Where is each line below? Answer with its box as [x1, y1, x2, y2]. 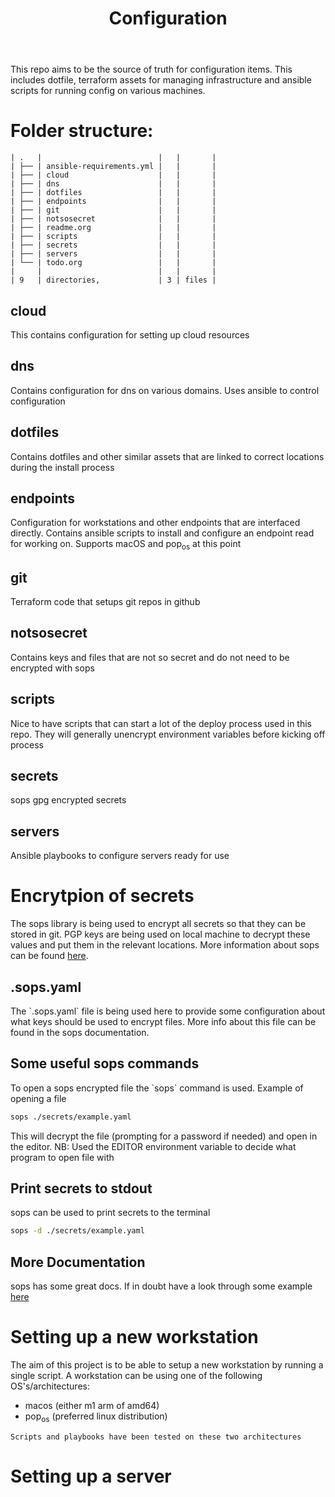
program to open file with [10, 1151, 115, 1163]
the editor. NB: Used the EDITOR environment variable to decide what [10, 1140, 297, 1152]
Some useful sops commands [10, 1055, 200, 1072]
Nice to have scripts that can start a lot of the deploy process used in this [10, 717, 312, 729]
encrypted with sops [10, 662, 95, 674]
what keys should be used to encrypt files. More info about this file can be [10, 1015, 317, 1027]
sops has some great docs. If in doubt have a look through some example [10, 1280, 313, 1292]
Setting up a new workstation [10, 1326, 259, 1349]
